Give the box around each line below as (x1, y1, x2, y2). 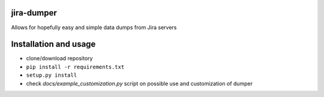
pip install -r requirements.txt (26, 63, 125, 70)
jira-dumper (11, 8, 57, 18)
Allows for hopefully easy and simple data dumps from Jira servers (11, 24, 177, 31)
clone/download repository (26, 55, 93, 62)
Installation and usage (11, 39, 96, 49)
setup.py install (26, 72, 77, 79)
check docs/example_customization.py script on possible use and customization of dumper (26, 80, 253, 87)
